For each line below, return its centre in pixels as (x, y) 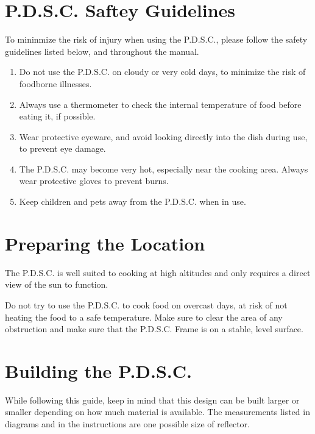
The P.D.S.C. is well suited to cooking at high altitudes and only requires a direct (158, 272)
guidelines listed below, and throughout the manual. (102, 51)
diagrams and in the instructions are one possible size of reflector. (127, 424)
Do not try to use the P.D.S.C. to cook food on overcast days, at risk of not (146, 304)
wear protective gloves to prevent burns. (94, 181)
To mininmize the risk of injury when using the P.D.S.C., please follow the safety (156, 39)
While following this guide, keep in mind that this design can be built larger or (152, 400)
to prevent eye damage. (62, 148)
